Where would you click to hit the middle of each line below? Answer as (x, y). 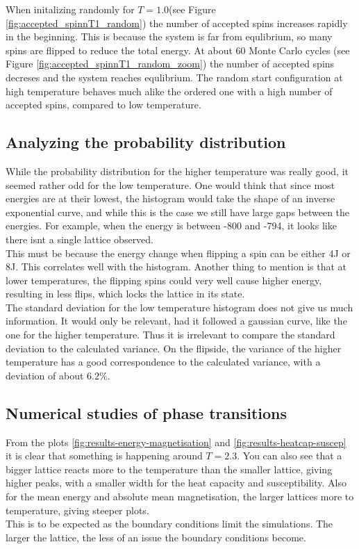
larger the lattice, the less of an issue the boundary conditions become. (156, 537)
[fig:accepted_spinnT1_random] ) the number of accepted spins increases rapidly (177, 23)
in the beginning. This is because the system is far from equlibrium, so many (169, 36)
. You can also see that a (290, 456)
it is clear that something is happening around (104, 456)
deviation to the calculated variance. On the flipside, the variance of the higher (174, 348)
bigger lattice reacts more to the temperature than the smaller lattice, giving (169, 469)
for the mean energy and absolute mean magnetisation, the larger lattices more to (180, 497)
